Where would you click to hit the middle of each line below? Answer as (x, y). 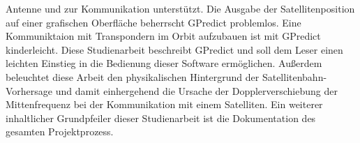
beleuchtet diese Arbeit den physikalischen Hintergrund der (133, 76)
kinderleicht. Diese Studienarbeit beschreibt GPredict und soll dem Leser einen (174, 49)
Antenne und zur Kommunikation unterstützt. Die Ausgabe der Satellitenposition (180, 8)
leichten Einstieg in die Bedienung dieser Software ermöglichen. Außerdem (164, 63)
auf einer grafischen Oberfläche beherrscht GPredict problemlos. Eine (153, 22)
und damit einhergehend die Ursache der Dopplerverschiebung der (196, 90)
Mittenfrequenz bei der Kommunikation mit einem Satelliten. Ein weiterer (164, 104)
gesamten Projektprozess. (60, 131)
